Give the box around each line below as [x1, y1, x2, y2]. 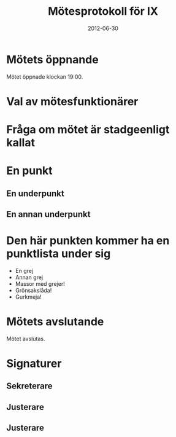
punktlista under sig [6, 247, 111, 261]
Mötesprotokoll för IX [48, 4, 158, 18]
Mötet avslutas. [6, 335, 45, 342]
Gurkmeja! [15, 293, 42, 301]
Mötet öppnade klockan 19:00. [6, 73, 83, 81]
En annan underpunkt [6, 209, 91, 219]
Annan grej [15, 274, 44, 281]
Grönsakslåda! [15, 286, 52, 294]
